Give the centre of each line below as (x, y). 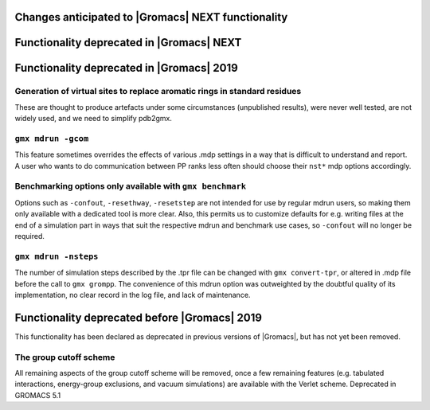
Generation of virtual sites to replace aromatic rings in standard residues (158, 92)
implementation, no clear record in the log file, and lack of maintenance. (133, 295)
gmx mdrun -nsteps (57, 256)
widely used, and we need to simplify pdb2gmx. (94, 119)
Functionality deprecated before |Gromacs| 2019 (139, 317)
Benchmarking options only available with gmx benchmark (131, 186)
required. (30, 236)
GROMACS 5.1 (38, 395)
